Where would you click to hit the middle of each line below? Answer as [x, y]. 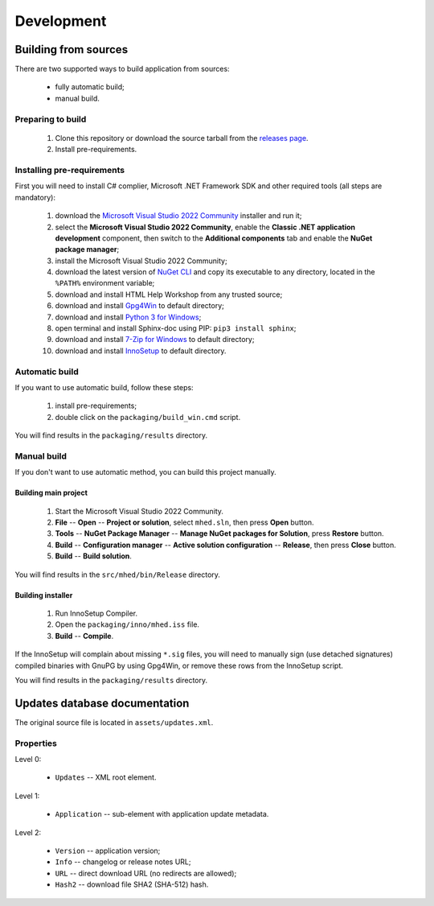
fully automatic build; [90, 87]
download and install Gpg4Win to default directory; [140, 306]
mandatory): [35, 197]
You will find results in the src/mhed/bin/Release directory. [118, 574]
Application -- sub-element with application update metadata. [162, 814]
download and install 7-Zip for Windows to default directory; [155, 340]
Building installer [44, 595]
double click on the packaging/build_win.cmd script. [148, 417]
